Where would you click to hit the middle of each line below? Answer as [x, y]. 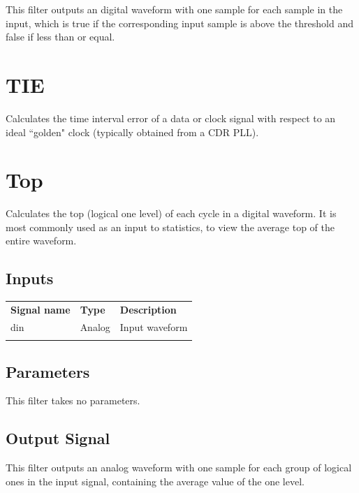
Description [148, 309]
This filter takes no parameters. [73, 400]
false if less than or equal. [60, 37]
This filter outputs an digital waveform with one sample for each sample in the [174, 9]
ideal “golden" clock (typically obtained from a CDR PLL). [132, 132]
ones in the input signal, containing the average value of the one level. [155, 481]
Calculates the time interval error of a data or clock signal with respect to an [171, 118]
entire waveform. [41, 241]
